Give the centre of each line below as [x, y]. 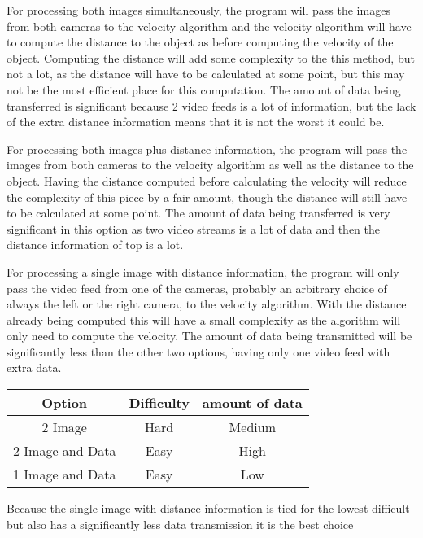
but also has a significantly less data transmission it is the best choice [180, 524]
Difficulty [159, 403]
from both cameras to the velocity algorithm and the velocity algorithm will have [209, 26]
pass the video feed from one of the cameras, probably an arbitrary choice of [197, 288]
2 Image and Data [65, 451]
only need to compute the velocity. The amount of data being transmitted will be [209, 336]
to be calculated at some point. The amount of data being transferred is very [198, 213]
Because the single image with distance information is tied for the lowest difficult [208, 508]
